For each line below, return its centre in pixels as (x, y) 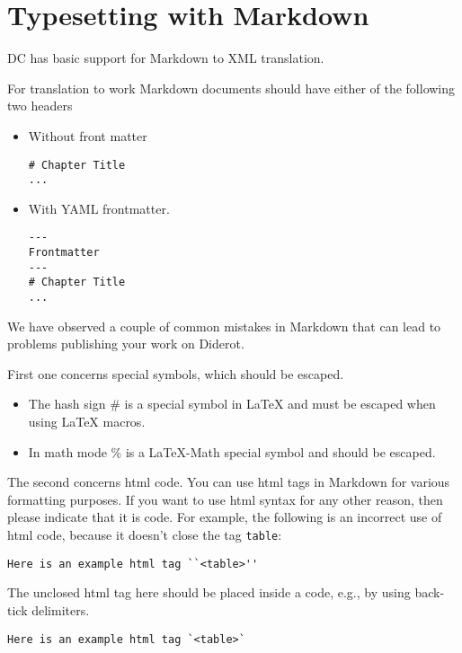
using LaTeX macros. (87, 422)
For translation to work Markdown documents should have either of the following (231, 88)
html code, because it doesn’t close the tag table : (145, 535)
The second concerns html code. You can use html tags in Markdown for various (229, 482)
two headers (40, 106)
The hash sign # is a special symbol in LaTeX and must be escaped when (232, 404)
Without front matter (88, 135)
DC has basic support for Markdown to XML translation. (166, 58)
